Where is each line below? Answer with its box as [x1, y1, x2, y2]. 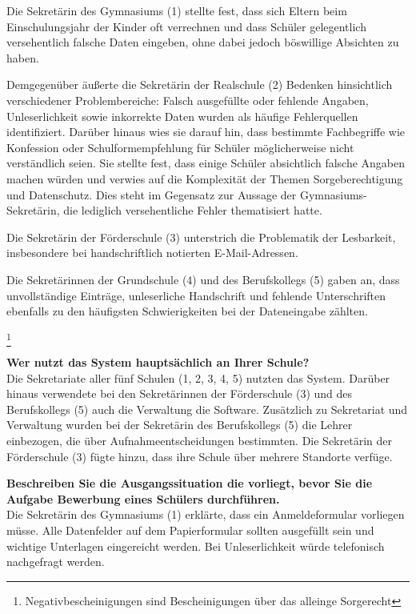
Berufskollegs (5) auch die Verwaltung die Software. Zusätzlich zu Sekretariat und [6, 400, 408, 417]
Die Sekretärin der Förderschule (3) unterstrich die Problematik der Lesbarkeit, [6, 228, 396, 245]
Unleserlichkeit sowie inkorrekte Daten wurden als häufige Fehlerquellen [6, 107, 358, 124]
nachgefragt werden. [6, 553, 105, 570]
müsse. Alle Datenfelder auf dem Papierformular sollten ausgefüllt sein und [6, 521, 374, 538]
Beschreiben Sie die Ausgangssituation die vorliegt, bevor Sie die [6, 475, 373, 492]
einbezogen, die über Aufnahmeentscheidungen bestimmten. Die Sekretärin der [6, 431, 392, 448]
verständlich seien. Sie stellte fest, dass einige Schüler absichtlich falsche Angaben [6, 155, 406, 171]
